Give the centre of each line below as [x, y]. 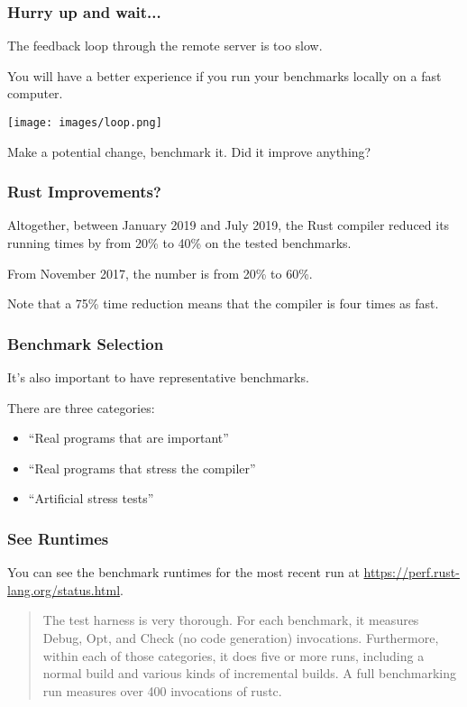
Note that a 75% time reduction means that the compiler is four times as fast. [223, 303]
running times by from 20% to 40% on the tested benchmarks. [179, 243]
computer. [35, 93]
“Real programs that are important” [128, 438]
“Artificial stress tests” [91, 498]
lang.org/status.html [64, 589]
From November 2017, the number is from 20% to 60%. [160, 273]
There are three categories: [81, 407]
